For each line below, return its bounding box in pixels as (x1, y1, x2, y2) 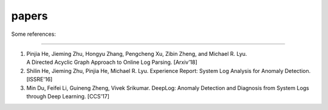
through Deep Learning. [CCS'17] (26, 92, 109, 100)
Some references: (11, 30, 56, 38)
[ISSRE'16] (26, 76, 53, 83)
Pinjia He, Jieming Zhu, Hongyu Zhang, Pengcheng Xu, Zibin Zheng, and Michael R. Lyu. (26, 50, 247, 57)
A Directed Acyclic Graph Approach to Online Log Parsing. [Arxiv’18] (26, 58, 197, 66)
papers (11, 9, 48, 22)
